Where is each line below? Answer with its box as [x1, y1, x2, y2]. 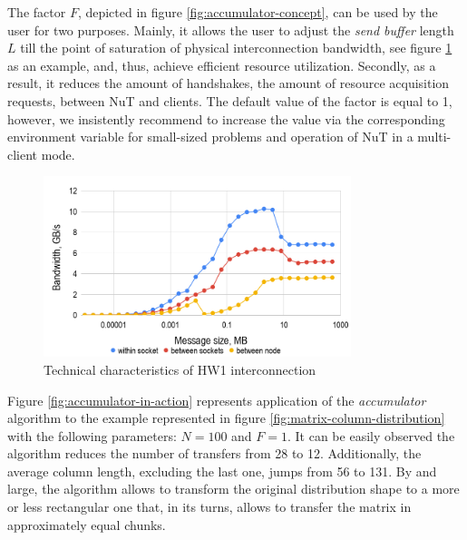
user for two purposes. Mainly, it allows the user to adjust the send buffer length [7, 20, 454, 39]
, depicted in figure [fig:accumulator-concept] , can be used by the [77, 3, 438, 21]
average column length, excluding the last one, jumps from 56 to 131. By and [7, 461, 437, 480]
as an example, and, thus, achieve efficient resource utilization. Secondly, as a [7, 55, 436, 74]
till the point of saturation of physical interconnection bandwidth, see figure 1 [20, 38, 452, 57]
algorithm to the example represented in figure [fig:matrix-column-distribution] [7, 408, 445, 427]
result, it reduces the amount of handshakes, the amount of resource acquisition [7, 74, 450, 93]
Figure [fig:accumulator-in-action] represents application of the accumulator [7, 390, 426, 409]
